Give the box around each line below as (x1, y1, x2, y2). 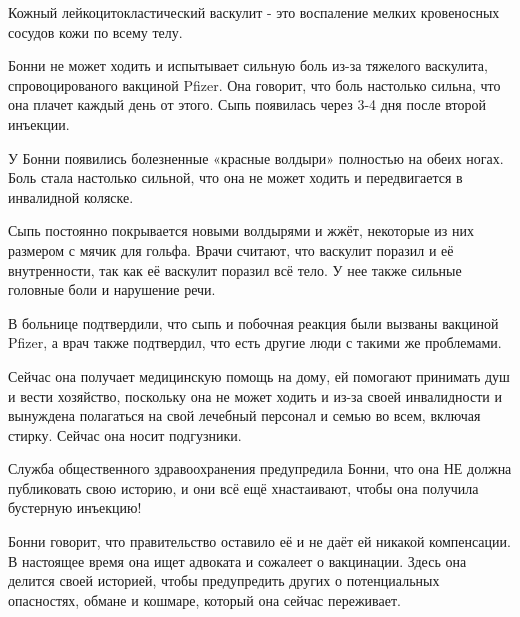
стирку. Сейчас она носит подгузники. (8, 424, 242, 445)
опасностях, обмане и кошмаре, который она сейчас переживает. (8, 589, 401, 610)
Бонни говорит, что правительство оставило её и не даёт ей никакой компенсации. (8, 531, 511, 552)
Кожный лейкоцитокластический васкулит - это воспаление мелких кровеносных (8, 2, 500, 22)
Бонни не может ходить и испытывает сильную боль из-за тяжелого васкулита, (8, 55, 488, 76)
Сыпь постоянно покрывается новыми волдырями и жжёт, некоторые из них (8, 220, 474, 241)
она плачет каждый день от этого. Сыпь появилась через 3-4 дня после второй (8, 94, 487, 115)
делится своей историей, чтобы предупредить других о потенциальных (8, 570, 440, 591)
